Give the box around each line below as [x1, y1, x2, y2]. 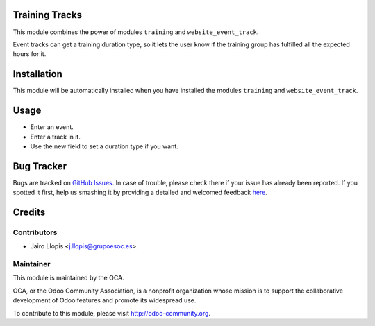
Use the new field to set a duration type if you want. [30, 142, 178, 151]
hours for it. [12, 50, 47, 58]
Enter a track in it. [30, 132, 81, 141]
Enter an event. [30, 123, 74, 131]
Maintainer [12, 259, 51, 269]
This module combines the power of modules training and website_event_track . [12, 28, 259, 36]
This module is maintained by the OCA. [12, 274, 124, 282]
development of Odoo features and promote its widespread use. [12, 296, 197, 304]
